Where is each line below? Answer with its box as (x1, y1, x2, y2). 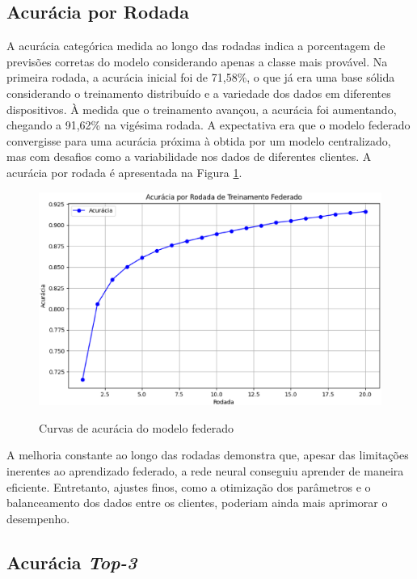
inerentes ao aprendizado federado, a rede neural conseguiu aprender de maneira (6, 463, 404, 480)
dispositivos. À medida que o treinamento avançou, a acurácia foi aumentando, (6, 100, 397, 117)
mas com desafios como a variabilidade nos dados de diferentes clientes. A (6, 148, 372, 165)
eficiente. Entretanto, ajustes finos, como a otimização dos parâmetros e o (6, 478, 371, 495)
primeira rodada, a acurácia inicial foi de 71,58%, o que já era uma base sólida (6, 69, 395, 86)
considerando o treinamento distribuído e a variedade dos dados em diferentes (6, 84, 391, 101)
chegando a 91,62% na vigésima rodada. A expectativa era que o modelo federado (6, 116, 411, 133)
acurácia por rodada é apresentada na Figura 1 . (6, 163, 242, 180)
